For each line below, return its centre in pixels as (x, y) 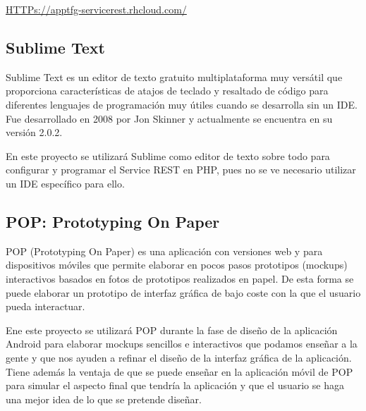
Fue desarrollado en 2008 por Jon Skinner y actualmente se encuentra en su (169, 118)
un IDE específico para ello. (65, 183)
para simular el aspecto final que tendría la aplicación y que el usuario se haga (175, 385)
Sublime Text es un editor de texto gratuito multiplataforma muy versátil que (174, 76)
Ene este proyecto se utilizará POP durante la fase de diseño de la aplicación (172, 330)
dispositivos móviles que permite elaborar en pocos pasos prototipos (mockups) (177, 265)
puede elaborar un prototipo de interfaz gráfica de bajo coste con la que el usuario (183, 292)
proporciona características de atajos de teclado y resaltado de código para (167, 91)
